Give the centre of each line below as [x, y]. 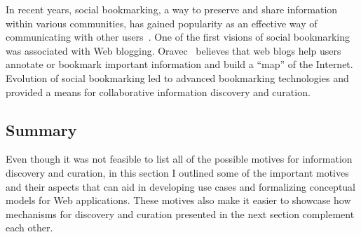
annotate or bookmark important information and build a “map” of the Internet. [179, 64]
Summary [41, 129]
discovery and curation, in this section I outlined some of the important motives [177, 172]
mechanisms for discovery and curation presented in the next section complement [180, 214]
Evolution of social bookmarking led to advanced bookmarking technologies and [177, 77]
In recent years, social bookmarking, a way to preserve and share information [172, 9]
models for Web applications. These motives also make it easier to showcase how [178, 200]
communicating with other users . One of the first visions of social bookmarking [178, 37]
